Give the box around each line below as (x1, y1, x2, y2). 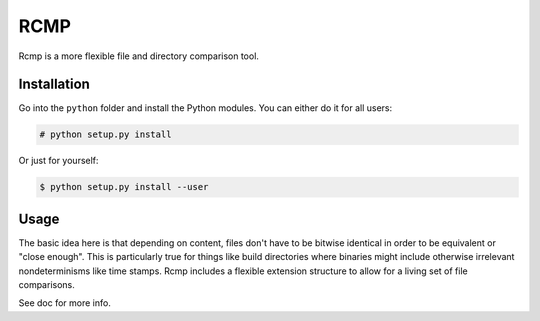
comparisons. (18, 279, 75, 291)
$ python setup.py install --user (39, 181, 209, 193)
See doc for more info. (18, 297, 112, 309)
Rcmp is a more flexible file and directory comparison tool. (18, 50, 260, 62)
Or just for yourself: (18, 155, 99, 167)
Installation (18, 76, 90, 93)
